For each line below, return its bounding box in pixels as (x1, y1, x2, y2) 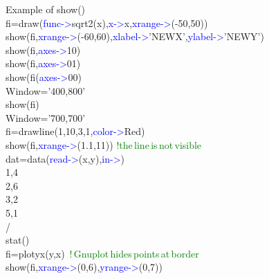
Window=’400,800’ (6, 83, 86, 98)
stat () (6, 233, 30, 247)
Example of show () (6, 2, 86, 16)
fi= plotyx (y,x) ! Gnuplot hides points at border (6, 246, 199, 260)
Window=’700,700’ (6, 110, 86, 125)
